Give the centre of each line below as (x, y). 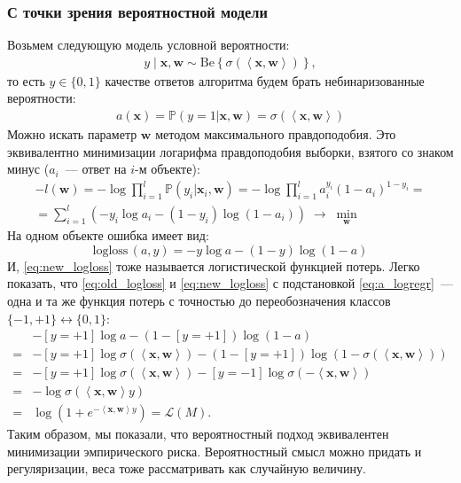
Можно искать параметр (72, 134)
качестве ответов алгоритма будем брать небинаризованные (265, 80)
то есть (26, 80)
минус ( (28, 169)
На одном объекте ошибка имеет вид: (108, 235)
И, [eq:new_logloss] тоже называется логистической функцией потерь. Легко (214, 265)
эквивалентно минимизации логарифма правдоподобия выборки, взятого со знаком (230, 151)
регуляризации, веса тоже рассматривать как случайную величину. (187, 468)
